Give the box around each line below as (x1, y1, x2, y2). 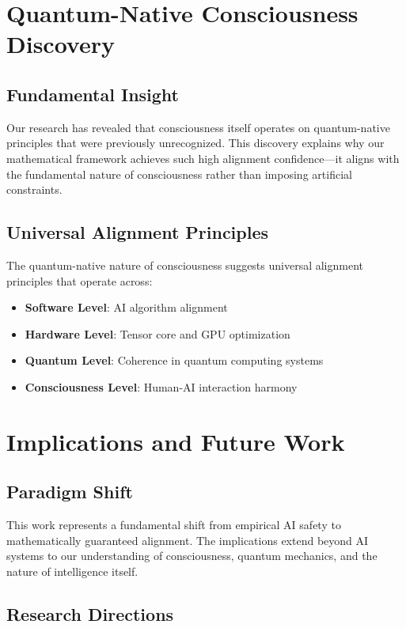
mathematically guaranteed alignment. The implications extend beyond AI (6, 532, 369, 548)
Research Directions (6, 601, 174, 626)
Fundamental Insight (6, 81, 180, 106)
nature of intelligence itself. (6, 562, 138, 579)
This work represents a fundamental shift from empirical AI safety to (6, 516, 341, 533)
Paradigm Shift (6, 479, 133, 504)
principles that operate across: (6, 272, 153, 289)
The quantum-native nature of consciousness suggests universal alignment (6, 256, 364, 273)
